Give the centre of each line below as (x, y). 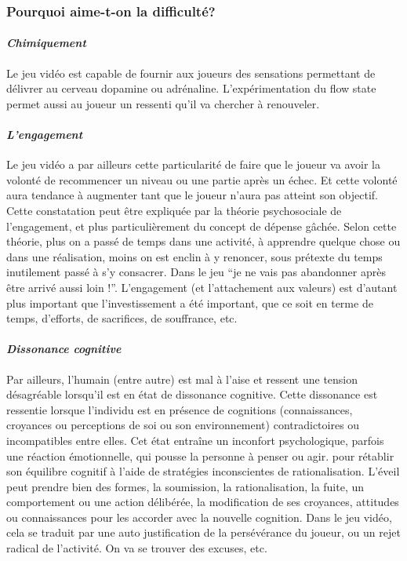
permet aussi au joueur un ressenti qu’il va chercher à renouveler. (163, 103)
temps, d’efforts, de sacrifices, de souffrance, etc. (122, 318)
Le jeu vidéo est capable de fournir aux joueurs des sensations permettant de (191, 73)
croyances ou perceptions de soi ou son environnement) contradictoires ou (183, 425)
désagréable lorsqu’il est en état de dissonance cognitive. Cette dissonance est (192, 394)
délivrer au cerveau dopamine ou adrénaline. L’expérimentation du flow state (191, 88)
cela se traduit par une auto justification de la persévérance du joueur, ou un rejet (203, 532)
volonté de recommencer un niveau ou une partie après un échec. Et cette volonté (202, 179)
